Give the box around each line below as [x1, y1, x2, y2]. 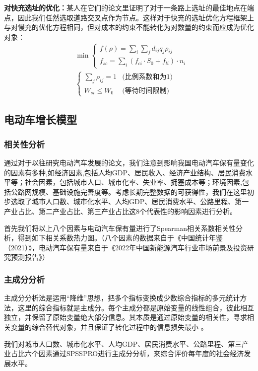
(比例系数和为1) [122, 73, 173, 80]
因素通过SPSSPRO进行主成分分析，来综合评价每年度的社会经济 [38, 348, 244, 359]
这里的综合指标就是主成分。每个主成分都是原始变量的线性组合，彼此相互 [17, 302, 254, 312]
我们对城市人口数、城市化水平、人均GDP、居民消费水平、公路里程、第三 [4, 338, 242, 349]
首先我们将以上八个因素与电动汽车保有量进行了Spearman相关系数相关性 [4, 223, 236, 233]
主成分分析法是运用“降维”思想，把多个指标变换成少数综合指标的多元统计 [4, 293, 240, 303]
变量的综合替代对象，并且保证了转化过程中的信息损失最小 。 [10, 321, 208, 332]
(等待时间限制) [122, 87, 170, 94]
